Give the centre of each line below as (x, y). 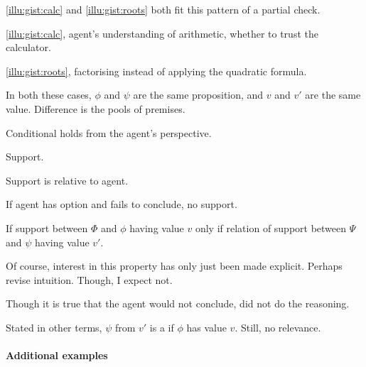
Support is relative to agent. (67, 180)
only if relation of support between (271, 228)
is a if (162, 327)
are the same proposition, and (198, 95)
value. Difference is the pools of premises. (96, 108)
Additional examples (57, 355)
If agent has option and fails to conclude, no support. (122, 204)
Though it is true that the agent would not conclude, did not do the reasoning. (178, 303)
